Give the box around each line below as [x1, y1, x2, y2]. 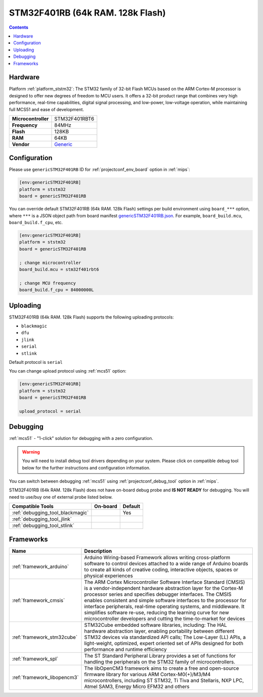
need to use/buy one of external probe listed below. [9, 494, 113, 500]
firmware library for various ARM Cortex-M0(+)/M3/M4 [84, 671, 211, 678]
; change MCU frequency [19, 280, 76, 286]
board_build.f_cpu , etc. [9, 220, 63, 226]
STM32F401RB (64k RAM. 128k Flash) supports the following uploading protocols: [9, 314, 174, 320]
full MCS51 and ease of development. [9, 106, 84, 112]
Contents [9, 24, 29, 30]
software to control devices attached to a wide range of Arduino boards [84, 560, 248, 567]
